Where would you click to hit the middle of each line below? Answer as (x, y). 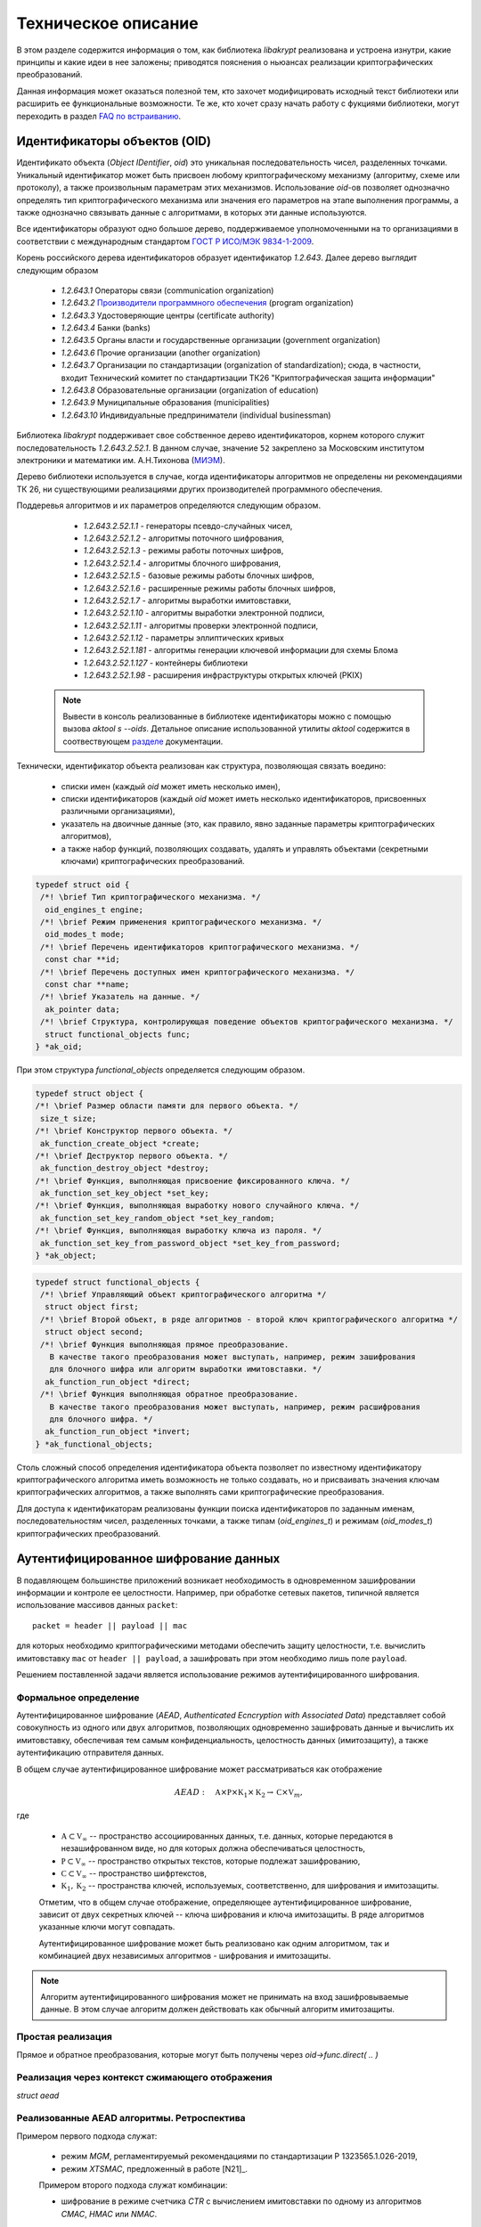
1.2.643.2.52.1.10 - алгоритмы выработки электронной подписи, (204, 613)
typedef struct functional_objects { (118, 1282)
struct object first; (92, 1307)
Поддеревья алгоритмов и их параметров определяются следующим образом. (168, 506)
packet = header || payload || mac (110, 1625)
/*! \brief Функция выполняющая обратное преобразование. (169, 1395)
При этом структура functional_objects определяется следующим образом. (161, 1070)
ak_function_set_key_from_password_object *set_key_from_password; (191, 1243)
